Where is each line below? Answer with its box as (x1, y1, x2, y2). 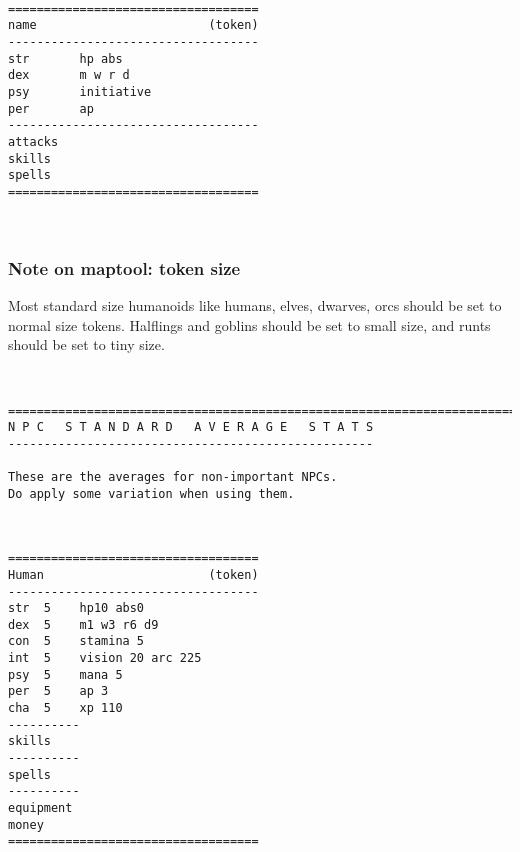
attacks (8, 134, 59, 149)
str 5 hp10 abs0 (8, 601, 145, 616)
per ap (8, 101, 94, 116)
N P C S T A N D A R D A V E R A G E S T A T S (8, 420, 374, 435)
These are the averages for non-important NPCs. (8, 470, 338, 485)
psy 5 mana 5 (8, 667, 123, 682)
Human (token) (8, 567, 259, 582)
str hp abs (8, 51, 123, 66)
